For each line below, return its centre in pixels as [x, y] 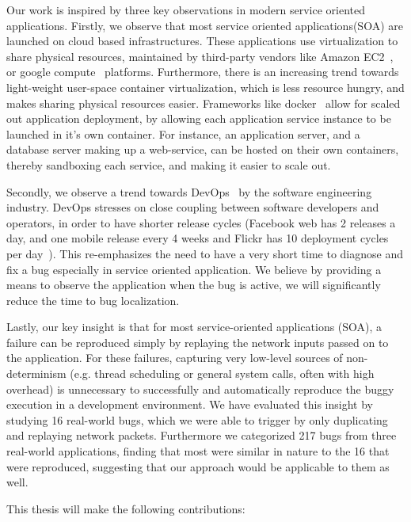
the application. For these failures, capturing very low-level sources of [175, 358]
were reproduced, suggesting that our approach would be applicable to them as [198, 466]
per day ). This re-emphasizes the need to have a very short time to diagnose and [205, 253]
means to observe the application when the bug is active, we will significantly [194, 285]
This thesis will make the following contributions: [126, 508]
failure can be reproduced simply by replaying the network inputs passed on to [198, 342]
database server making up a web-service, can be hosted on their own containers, [203, 149]
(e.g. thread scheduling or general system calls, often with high [222, 373]
